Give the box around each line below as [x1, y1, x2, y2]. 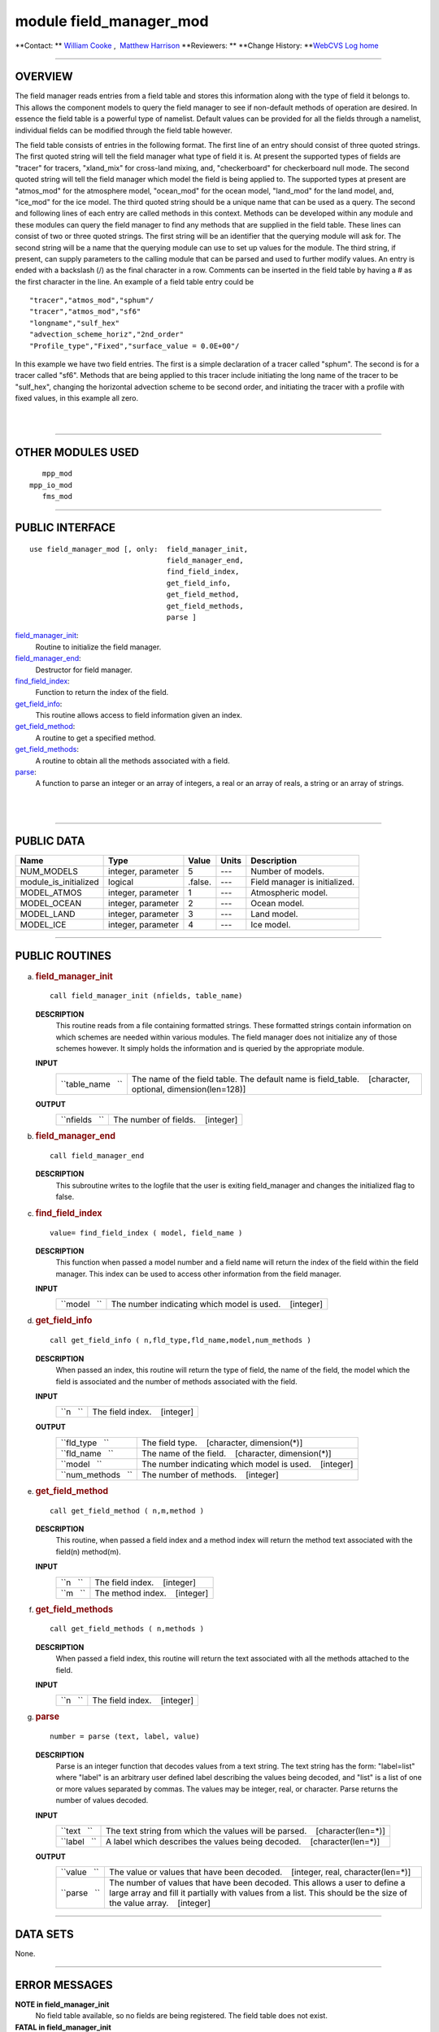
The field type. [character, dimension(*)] [141, 1437, 303, 1448]
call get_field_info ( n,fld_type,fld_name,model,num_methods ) [50, 1335, 312, 1345]
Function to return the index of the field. [35, 688, 169, 697]
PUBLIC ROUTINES [15, 949, 111, 962]
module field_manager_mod [15, 12, 209, 30]
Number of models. [250, 866, 325, 877]
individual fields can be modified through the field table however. [15, 125, 233, 135]
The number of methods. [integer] [141, 1469, 280, 1480]
